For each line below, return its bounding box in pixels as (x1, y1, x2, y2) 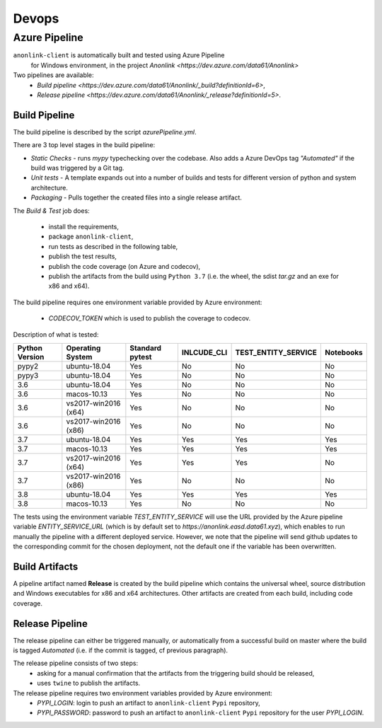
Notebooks (325, 347, 364, 357)
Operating (66, 343, 101, 353)
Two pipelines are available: (13, 71, 95, 79)
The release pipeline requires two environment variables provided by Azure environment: (13, 688, 272, 697)
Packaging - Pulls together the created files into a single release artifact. (30, 193, 242, 202)
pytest (129, 352, 152, 362)
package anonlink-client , (48, 232, 134, 241)
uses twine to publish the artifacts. (37, 679, 141, 688)
